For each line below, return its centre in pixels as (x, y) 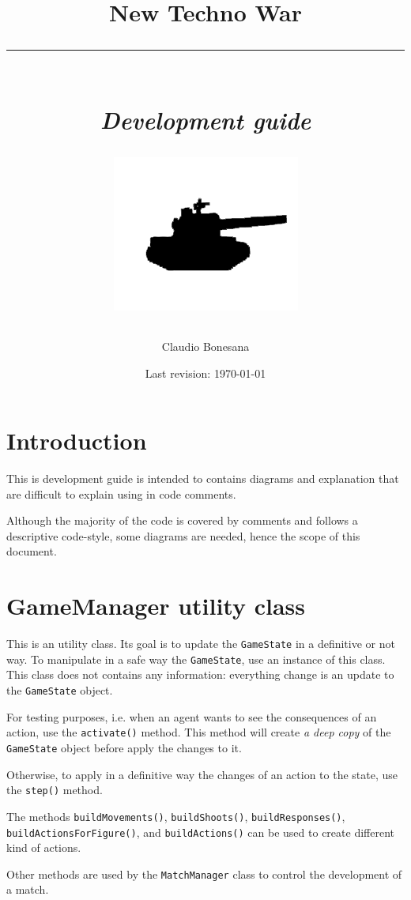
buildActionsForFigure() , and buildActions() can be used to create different (200, 832)
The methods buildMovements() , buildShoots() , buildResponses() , (176, 816)
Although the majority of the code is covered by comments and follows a (182, 520)
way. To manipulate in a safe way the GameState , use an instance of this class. (196, 659)
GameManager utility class (156, 606)
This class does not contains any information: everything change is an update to (200, 674)
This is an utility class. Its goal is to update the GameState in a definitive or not (201, 644)
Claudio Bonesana (205, 346)
